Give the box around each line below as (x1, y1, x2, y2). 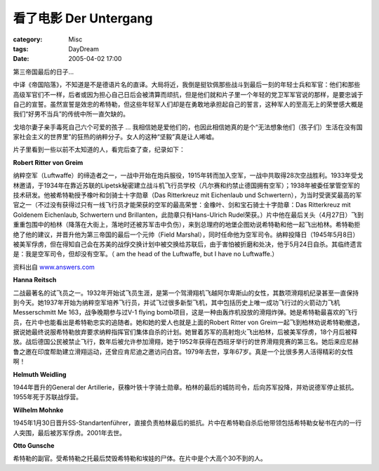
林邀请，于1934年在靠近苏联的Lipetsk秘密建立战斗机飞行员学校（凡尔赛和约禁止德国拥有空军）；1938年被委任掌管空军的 (13, 181, 361, 190)
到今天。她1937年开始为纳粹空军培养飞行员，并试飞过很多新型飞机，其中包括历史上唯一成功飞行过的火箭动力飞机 (13, 298, 340, 307)
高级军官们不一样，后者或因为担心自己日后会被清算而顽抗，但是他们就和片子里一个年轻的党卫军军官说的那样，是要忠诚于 (13, 90, 364, 98)
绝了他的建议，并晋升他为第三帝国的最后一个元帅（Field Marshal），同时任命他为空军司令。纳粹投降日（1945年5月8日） (13, 230, 359, 239)
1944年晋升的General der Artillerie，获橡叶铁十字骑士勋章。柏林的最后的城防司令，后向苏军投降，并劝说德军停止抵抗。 (13, 383, 358, 392)
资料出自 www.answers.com (13, 263, 95, 271)
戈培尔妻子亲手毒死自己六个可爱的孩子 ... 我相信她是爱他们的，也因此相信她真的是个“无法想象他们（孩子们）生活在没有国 (13, 123, 363, 131)
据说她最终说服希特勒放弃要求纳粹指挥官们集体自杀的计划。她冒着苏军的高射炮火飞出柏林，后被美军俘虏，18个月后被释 (13, 328, 358, 336)
